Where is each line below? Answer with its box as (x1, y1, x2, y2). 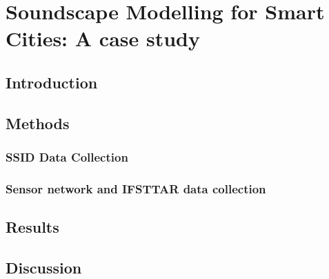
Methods (6, 112, 70, 133)
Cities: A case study (6, 24, 200, 52)
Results (6, 216, 59, 238)
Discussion (6, 256, 82, 278)
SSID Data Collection (6, 148, 128, 166)
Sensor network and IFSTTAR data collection (6, 180, 266, 197)
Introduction (6, 71, 98, 93)
